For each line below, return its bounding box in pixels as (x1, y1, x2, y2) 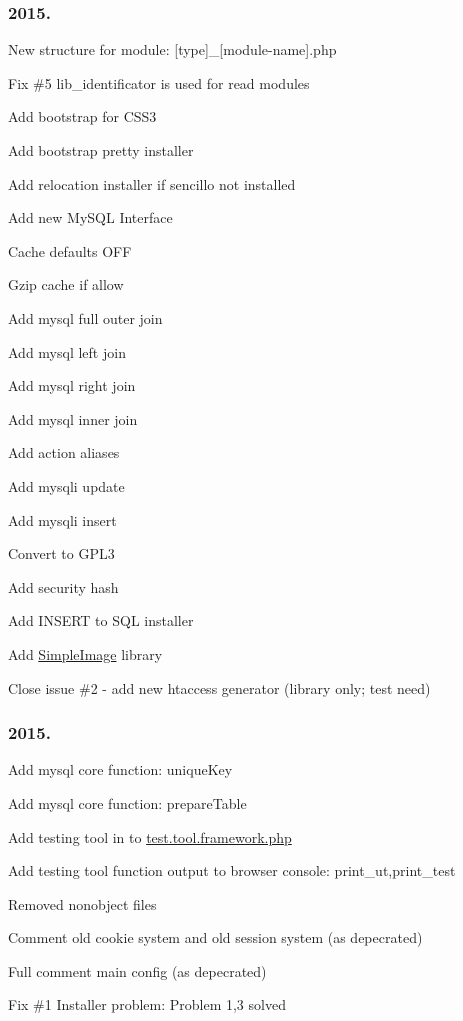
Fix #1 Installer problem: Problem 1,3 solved (8, 994, 286, 1015)
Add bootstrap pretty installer (8, 140, 194, 160)
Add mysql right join (8, 375, 136, 396)
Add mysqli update (8, 475, 125, 496)
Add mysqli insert (8, 509, 117, 530)
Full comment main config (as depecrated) (8, 960, 267, 981)
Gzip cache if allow (8, 274, 124, 295)
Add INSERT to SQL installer (8, 610, 194, 631)
